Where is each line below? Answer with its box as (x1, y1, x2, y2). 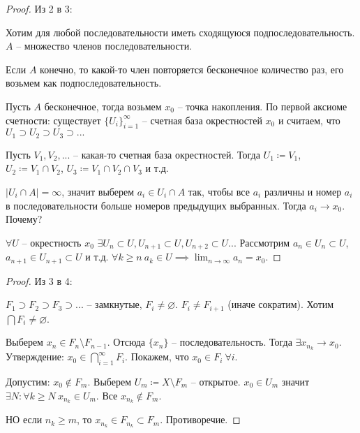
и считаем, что (278, 112, 340, 127)
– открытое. (190, 374, 241, 388)
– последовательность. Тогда (172, 335, 292, 349)
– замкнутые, (87, 297, 142, 311)
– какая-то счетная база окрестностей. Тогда (73, 147, 260, 161)
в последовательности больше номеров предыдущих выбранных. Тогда (6, 198, 306, 212)
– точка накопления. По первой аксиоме (177, 98, 347, 113)
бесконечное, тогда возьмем (44, 98, 162, 113)
